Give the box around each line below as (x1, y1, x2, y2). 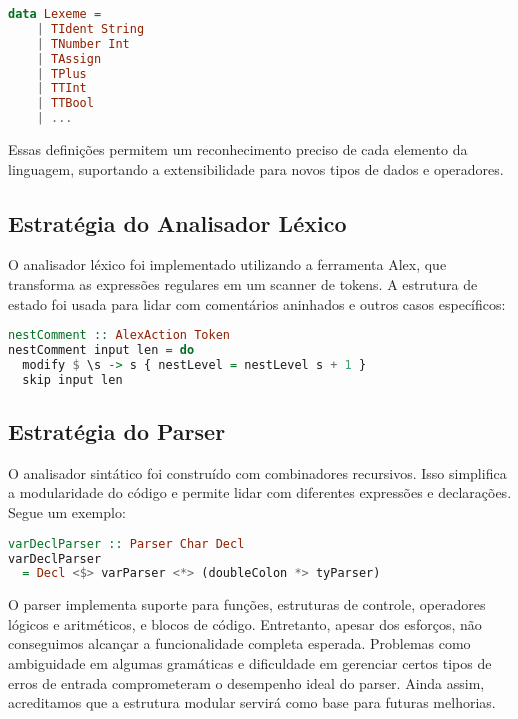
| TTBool (36, 96, 94, 111)
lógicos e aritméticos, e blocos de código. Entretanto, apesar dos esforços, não (8, 613, 482, 634)
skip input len (22, 372, 123, 387)
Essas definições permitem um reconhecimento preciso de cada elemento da (8, 139, 468, 159)
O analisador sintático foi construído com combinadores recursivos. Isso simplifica (8, 462, 507, 483)
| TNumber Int (36, 36, 130, 51)
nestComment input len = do (8, 343, 195, 358)
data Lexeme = (8, 7, 102, 21)
